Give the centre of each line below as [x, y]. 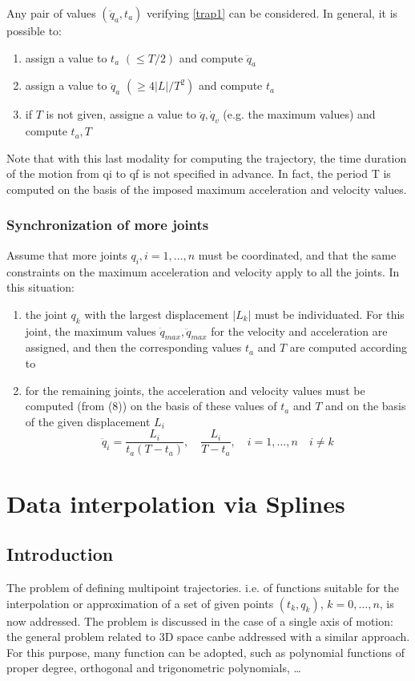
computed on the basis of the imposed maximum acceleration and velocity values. [207, 189]
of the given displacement [88, 421]
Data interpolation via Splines [176, 503]
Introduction [60, 554]
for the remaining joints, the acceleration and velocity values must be [195, 390]
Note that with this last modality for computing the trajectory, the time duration [207, 157]
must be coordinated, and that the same [297, 254]
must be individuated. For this [330, 314]
